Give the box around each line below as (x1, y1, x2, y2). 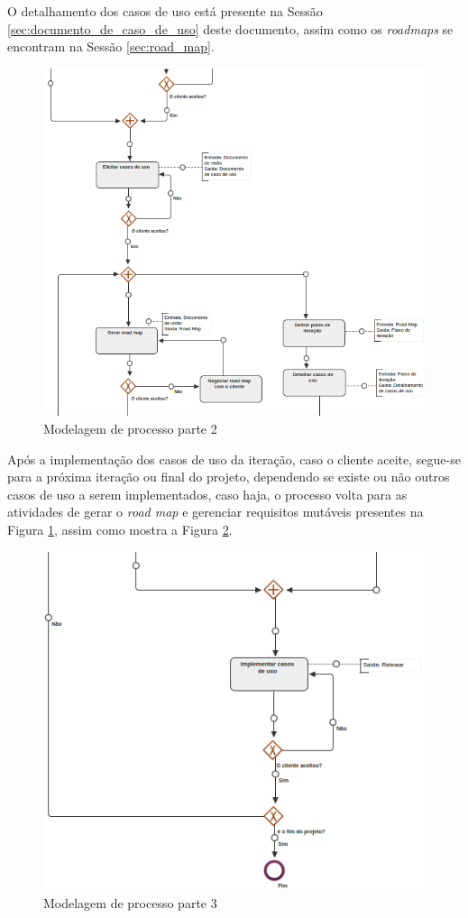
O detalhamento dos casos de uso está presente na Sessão (7, 2, 323, 20)
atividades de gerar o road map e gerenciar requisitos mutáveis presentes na (7, 502, 424, 521)
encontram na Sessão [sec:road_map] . (7, 37, 215, 56)
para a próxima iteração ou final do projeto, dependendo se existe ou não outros (7, 467, 450, 486)
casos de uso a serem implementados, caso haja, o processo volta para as (7, 484, 408, 503)
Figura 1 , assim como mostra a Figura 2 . (7, 519, 233, 538)
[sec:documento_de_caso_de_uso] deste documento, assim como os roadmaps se (7, 19, 454, 38)
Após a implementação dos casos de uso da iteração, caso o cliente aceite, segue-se (7, 449, 461, 468)
